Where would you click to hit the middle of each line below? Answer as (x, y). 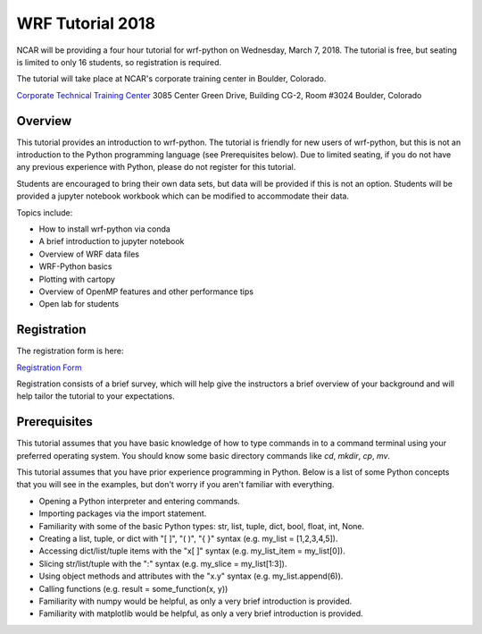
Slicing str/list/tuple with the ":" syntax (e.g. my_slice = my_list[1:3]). (163, 563)
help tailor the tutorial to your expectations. (96, 396)
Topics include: (45, 212)
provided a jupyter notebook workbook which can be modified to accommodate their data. (183, 196)
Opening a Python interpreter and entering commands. (139, 501)
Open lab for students (79, 304)
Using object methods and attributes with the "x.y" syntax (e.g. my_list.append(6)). (191, 576)
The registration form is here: (70, 351)
